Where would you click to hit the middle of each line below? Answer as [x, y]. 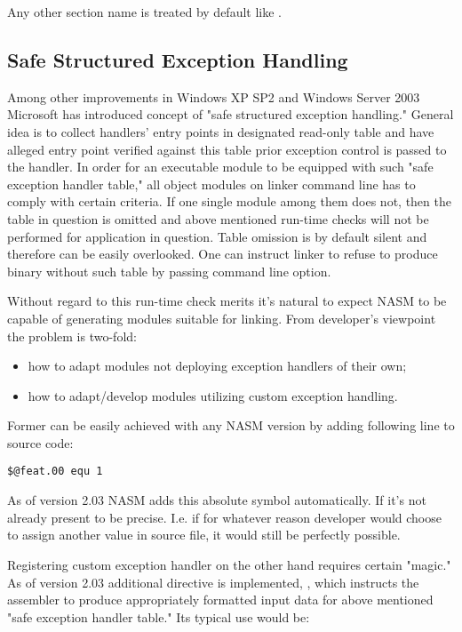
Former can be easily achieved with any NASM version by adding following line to [231, 425]
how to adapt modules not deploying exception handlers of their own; [217, 366]
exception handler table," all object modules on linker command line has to [211, 184]
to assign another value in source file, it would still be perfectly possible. [204, 535]
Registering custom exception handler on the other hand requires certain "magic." [229, 564]
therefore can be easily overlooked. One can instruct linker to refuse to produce [223, 254]
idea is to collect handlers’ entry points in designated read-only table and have [221, 131]
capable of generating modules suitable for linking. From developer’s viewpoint [222, 318]
